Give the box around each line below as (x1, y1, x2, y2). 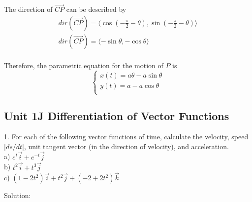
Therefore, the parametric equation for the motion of (4, 60, 163, 70)
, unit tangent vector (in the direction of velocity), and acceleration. (24, 141, 229, 151)
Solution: (4, 190, 31, 201)
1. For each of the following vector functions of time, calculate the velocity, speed (4, 131, 249, 142)
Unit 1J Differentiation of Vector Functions (4, 108, 229, 123)
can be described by (66, 4, 126, 14)
